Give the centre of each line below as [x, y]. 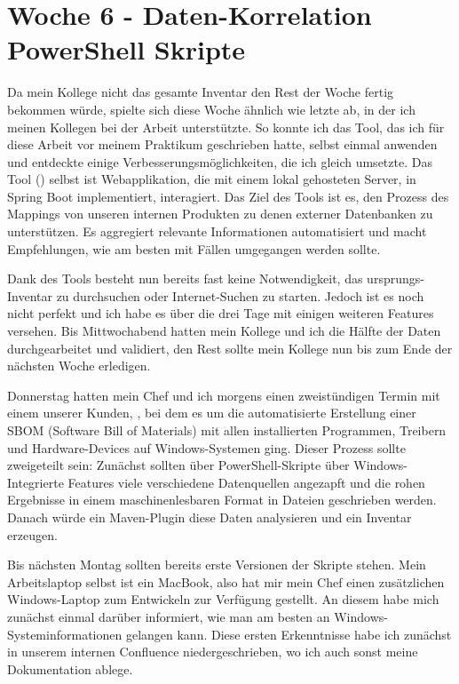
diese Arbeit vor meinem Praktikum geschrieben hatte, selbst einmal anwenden [222, 144]
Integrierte [36, 482]
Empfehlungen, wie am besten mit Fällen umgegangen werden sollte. [194, 248]
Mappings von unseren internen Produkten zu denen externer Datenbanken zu [220, 214]
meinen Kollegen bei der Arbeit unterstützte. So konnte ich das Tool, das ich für [226, 127]
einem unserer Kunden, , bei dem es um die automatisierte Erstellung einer [212, 413]
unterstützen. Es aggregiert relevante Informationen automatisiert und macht [217, 231]
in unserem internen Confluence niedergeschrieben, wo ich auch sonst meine [213, 652]
